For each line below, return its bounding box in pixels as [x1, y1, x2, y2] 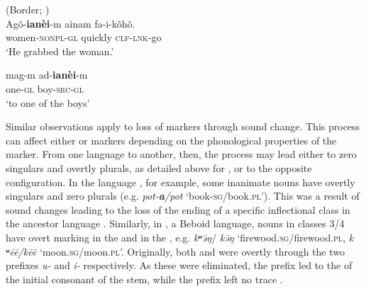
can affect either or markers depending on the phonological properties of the [6, 132, 337, 147]
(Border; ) [6, 2, 50, 16]
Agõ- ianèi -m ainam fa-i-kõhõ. [6, 16, 135, 30]
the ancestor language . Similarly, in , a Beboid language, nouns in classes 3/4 [6, 216, 345, 231]
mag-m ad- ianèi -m [6, 67, 88, 82]
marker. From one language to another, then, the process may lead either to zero [6, 147, 357, 161]
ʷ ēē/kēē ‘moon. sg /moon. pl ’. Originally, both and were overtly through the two [6, 244, 345, 258]
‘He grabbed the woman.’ [6, 43, 114, 58]
